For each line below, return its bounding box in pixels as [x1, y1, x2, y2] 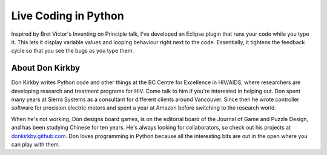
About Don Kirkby [11, 63, 81, 73]
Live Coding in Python [11, 9, 124, 22]
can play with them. [11, 140, 61, 148]
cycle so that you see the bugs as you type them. [11, 47, 134, 54]
